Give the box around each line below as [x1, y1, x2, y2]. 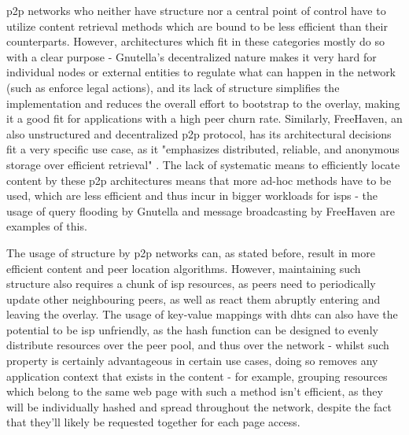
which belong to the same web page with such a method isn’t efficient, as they [6, 383, 383, 400]
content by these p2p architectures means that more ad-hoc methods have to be [6, 171, 392, 188]
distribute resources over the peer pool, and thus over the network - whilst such [6, 337, 389, 353]
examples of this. [6, 218, 87, 234]
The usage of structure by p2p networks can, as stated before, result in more [6, 244, 375, 260]
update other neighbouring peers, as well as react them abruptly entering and [6, 290, 381, 307]
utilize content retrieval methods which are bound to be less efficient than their [6, 17, 388, 34]
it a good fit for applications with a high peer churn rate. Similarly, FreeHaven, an [6, 110, 403, 127]
